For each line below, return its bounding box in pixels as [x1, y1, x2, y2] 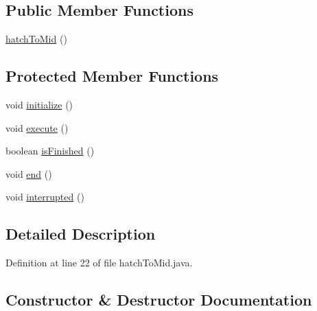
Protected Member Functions [5, 65, 219, 87]
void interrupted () [5, 189, 84, 204]
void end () [5, 166, 52, 181]
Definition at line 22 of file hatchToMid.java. [5, 255, 193, 270]
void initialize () [5, 97, 73, 111]
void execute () [5, 120, 69, 135]
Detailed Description [5, 223, 156, 244]
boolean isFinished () [5, 143, 95, 158]
